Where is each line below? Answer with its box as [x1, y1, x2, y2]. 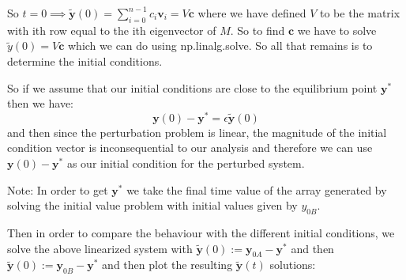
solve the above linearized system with [7, 240, 193, 256]
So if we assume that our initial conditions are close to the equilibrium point [7, 79, 378, 96]
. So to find [230, 21, 285, 38]
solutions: [269, 256, 316, 273]
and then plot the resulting [102, 256, 233, 273]
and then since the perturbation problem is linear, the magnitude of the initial [7, 123, 387, 140]
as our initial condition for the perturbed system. [66, 155, 305, 172]
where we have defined [197, 5, 306, 21]
